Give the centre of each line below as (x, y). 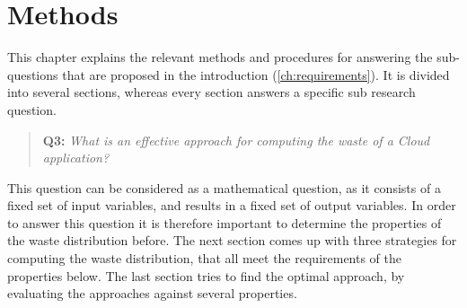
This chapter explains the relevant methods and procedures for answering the (220, 57)
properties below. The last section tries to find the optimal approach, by (206, 275)
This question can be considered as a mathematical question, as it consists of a (224, 187)
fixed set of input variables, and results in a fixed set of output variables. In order (232, 205)
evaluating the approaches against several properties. (152, 293)
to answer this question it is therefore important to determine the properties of (225, 222)
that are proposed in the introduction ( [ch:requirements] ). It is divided (256, 74)
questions (33, 74)
